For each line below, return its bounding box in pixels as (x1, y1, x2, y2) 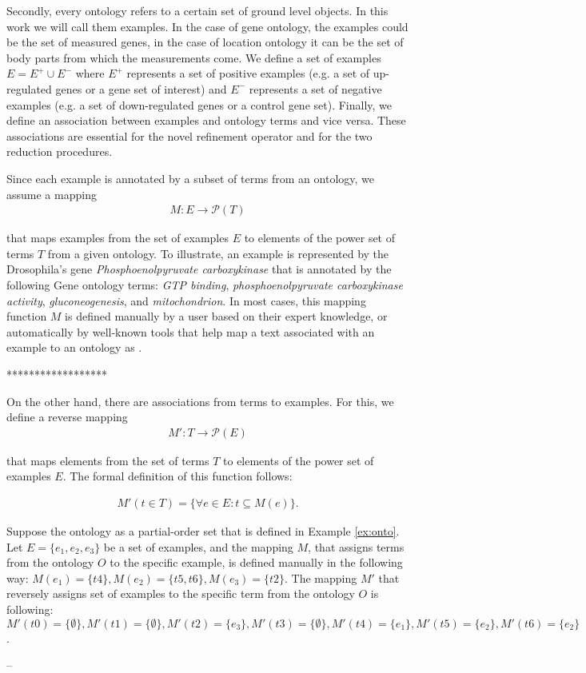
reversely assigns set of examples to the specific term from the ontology (6, 585, 355, 602)
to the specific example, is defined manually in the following (110, 554, 403, 571)
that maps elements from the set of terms (6, 452, 209, 468)
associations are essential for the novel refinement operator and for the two (6, 127, 373, 144)
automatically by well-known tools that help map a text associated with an (6, 323, 375, 340)
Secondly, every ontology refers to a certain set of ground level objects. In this (6, 2, 389, 18)
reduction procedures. (6, 143, 113, 160)
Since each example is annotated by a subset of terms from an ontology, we (6, 169, 375, 186)
